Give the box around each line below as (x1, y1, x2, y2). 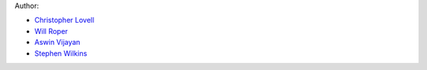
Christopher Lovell (34, 16, 95, 25)
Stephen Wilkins (34, 48, 88, 58)
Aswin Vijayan (34, 38, 81, 47)
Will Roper (34, 26, 69, 35)
